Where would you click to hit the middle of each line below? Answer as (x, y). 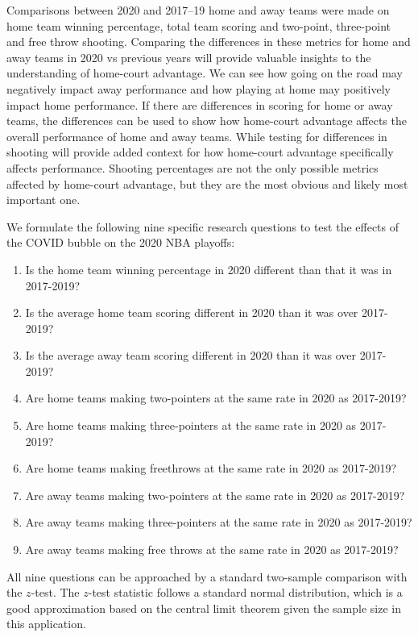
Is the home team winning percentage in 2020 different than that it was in (209, 269)
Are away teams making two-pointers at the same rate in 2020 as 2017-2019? (215, 495)
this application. (46, 624)
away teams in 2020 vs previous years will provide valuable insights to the (189, 57)
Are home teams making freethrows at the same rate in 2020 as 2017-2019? (211, 468)
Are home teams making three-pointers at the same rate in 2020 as (191, 425)
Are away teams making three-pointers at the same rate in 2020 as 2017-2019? (219, 522)
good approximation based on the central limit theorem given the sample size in (204, 608)
